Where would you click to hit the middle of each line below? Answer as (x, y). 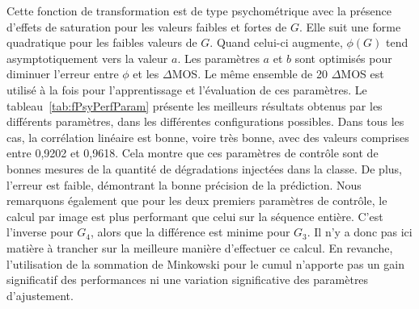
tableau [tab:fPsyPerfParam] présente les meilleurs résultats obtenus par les (195, 105)
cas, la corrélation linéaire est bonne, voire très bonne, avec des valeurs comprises (208, 137)
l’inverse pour (40, 232)
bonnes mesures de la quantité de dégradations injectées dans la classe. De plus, (204, 168)
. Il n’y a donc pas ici (360, 232)
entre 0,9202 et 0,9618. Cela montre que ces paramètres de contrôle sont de (193, 153)
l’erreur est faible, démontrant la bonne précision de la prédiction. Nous (184, 184)
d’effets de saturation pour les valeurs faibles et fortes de (147, 26)
